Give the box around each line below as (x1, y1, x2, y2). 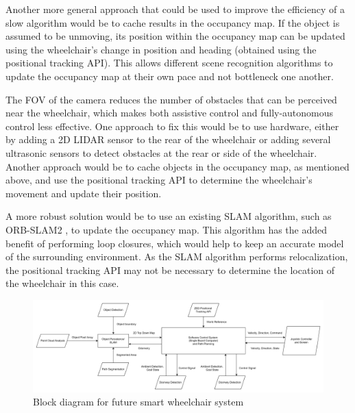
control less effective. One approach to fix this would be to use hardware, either (5, 118, 339, 133)
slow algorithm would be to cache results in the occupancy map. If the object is (5, 15, 340, 29)
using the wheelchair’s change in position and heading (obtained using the (5, 42, 317, 56)
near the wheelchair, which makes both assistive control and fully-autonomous (5, 105, 334, 120)
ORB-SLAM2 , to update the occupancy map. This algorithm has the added (5, 222, 328, 236)
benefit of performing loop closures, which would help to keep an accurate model (5, 236, 344, 250)
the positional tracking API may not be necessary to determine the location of (5, 262, 335, 277)
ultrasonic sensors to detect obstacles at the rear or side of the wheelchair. (5, 145, 317, 160)
